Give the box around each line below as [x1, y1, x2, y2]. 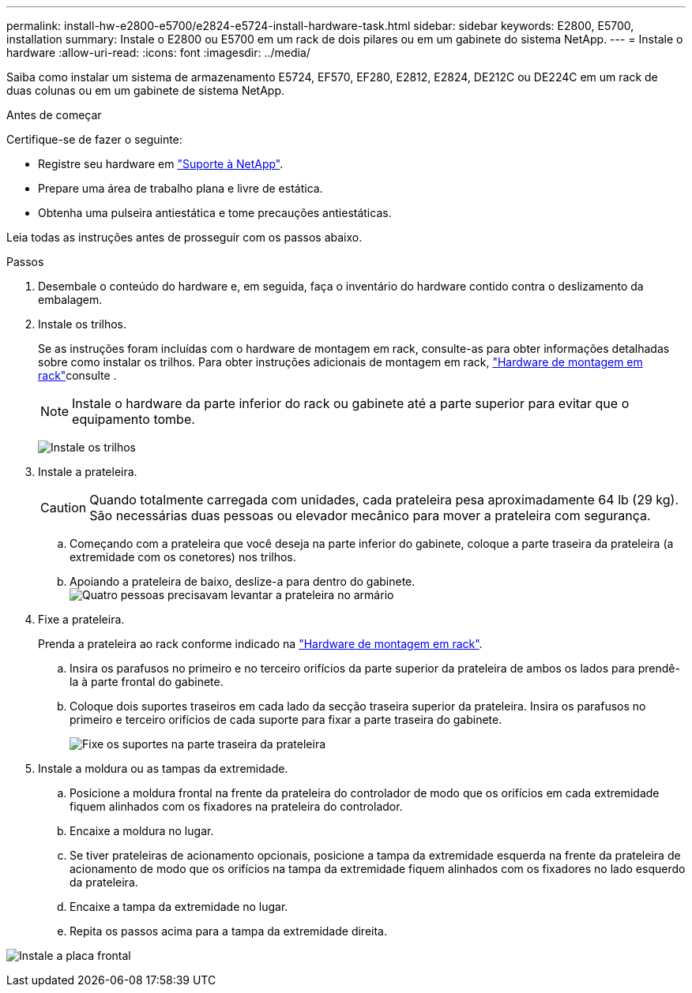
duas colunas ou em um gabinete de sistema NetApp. [6, 84, 285, 97]
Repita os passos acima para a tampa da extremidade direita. [70, 924, 387, 938]
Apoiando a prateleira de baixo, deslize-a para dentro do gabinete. [70, 575, 416, 588]
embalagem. [38, 293, 103, 306]
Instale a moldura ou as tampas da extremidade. [38, 762, 288, 775]
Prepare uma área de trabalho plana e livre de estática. [38, 182, 323, 195]
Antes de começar [6, 108, 102, 122]
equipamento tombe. [72, 411, 195, 427]
